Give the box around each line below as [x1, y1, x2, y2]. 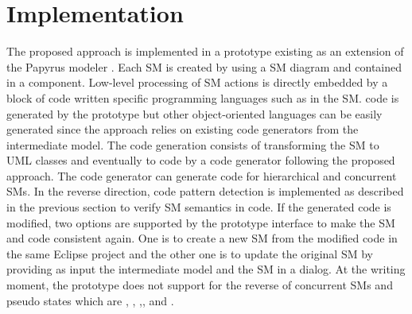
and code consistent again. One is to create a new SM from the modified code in [6, 230, 398, 246]
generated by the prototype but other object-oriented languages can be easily [6, 105, 383, 122]
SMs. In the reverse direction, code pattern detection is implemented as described [6, 183, 404, 200]
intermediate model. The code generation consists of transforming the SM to [6, 136, 379, 153]
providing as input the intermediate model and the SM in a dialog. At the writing [6, 261, 406, 277]
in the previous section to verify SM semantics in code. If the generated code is [6, 199, 391, 215]
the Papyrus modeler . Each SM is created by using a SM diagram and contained [6, 58, 402, 75]
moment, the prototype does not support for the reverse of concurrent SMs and [6, 277, 393, 293]
